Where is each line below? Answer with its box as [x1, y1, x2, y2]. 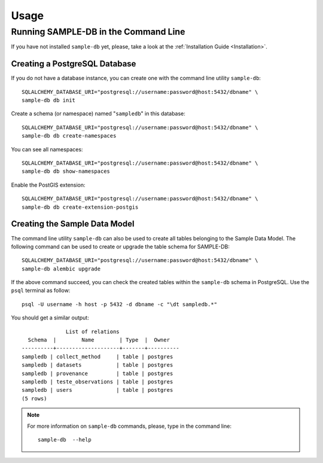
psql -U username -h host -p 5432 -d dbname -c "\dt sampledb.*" [22, 301, 218, 307]
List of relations [66, 328, 120, 335]
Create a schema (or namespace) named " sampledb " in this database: [11, 110, 185, 117]
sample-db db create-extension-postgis [22, 203, 139, 211]
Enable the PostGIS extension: [11, 181, 86, 188]
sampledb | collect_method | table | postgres [22, 353, 173, 360]
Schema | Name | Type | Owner [28, 337, 170, 343]
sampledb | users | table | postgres [22, 386, 173, 394]
